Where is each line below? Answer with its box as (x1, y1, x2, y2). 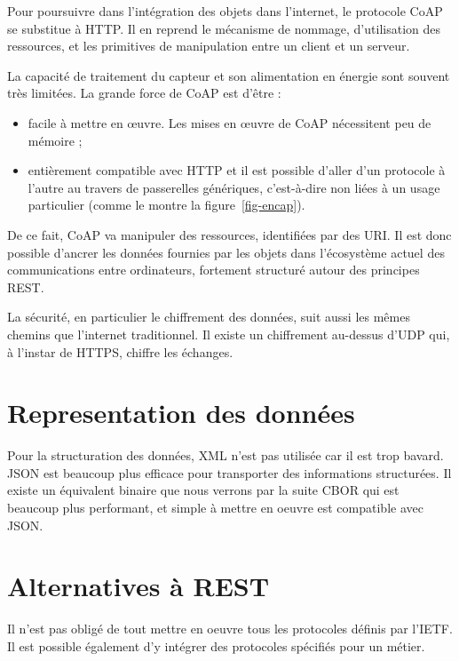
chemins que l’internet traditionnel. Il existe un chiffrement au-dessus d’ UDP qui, (7, 324, 450, 343)
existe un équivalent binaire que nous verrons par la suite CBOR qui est (7, 481, 400, 499)
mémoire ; (28, 131, 83, 149)
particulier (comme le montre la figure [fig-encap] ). (28, 195, 305, 214)
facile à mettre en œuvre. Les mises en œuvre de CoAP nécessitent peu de (28, 113, 431, 131)
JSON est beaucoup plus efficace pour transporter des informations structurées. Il (7, 463, 452, 482)
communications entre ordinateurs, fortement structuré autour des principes (7, 260, 420, 279)
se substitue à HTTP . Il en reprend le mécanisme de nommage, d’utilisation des (7, 19, 440, 37)
